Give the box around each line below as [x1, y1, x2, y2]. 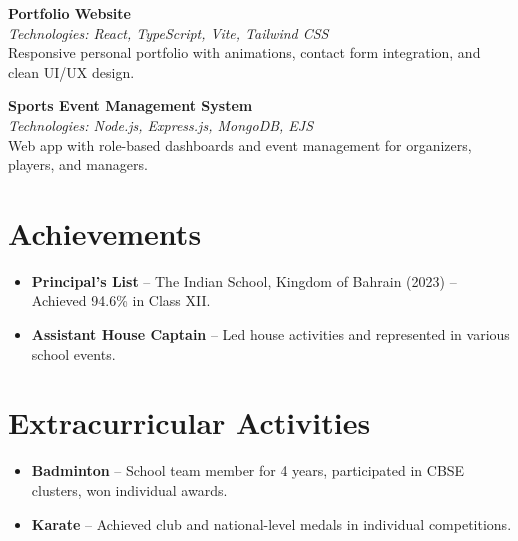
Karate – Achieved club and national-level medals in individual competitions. [31, 513, 512, 534]
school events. [31, 343, 116, 364]
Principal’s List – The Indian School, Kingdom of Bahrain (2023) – [31, 270, 457, 291]
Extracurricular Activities [8, 402, 371, 443]
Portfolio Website [8, 3, 131, 23]
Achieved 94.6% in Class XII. [31, 290, 211, 311]
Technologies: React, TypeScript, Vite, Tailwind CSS [8, 22, 329, 43]
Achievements [8, 212, 202, 253]
